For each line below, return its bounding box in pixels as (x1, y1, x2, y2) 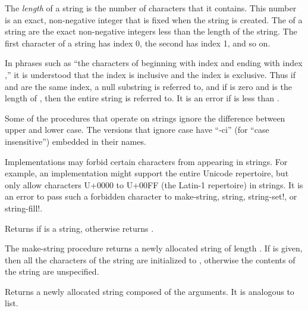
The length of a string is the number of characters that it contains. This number (5, 2, 297, 14)
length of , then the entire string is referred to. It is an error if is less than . (5, 92, 279, 104)
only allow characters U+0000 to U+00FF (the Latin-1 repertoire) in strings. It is (5, 178, 303, 191)
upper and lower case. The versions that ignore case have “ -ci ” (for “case (5, 123, 269, 136)
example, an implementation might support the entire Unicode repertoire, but (5, 167, 289, 179)
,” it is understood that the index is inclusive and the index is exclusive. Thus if (5, 68, 296, 80)
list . (5, 297, 18, 309)
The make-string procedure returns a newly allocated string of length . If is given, (5, 242, 303, 254)
